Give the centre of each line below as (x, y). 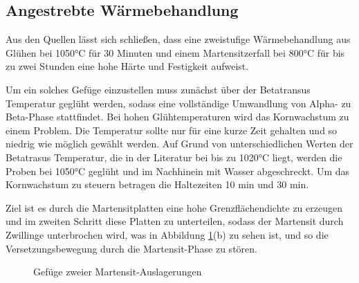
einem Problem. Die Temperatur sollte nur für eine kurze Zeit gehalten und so (172, 130)
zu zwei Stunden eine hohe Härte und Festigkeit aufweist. (127, 66)
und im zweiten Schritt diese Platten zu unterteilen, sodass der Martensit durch (175, 221)
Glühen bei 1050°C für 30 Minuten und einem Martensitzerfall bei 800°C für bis (175, 52)
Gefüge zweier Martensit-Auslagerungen (118, 272)
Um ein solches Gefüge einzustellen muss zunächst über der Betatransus (158, 89)
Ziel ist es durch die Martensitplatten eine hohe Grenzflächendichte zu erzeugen (174, 207)
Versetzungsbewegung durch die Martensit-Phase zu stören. (131, 248)
